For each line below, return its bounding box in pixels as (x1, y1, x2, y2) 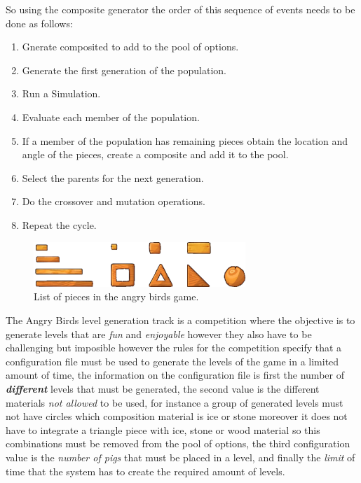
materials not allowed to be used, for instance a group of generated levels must (6, 395, 343, 409)
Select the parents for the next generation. (22, 170, 204, 185)
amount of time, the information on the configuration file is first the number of (6, 367, 344, 382)
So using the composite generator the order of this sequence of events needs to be (6, 2, 355, 16)
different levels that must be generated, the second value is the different (6, 381, 320, 396)
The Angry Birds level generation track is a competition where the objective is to (6, 313, 355, 328)
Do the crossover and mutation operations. (22, 194, 205, 209)
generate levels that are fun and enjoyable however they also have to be (6, 326, 312, 341)
